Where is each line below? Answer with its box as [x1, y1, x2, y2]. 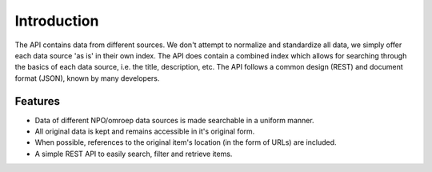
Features [14, 94, 60, 108]
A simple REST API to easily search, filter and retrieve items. [34, 149, 233, 158]
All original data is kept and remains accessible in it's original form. [34, 126, 255, 136]
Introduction [14, 12, 99, 30]
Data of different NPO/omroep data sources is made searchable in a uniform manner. [34, 115, 315, 125]
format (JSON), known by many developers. [14, 73, 160, 83]
